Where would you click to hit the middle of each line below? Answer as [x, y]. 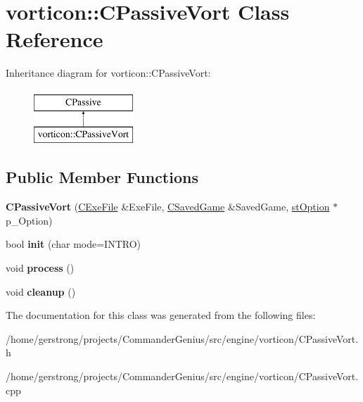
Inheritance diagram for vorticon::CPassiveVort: [108, 73]
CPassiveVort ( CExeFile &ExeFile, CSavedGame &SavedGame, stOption [168, 207]
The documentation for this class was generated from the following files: [161, 315]
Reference [55, 39]
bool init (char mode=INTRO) [73, 244]
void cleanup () [41, 291]
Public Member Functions [102, 177]
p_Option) [29, 220]
